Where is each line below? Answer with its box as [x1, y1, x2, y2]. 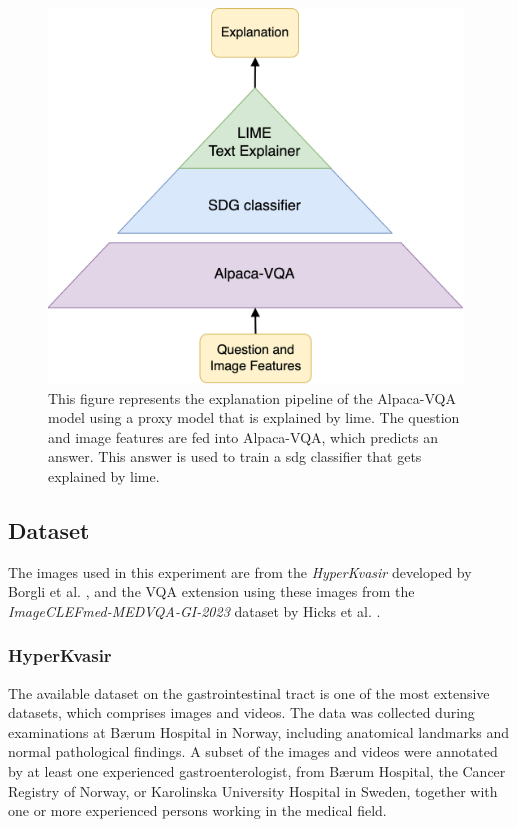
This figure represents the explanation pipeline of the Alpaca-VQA [48, 387, 456, 408]
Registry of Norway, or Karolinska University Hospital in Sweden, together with [8, 780, 498, 801]
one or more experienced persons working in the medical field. [8, 800, 387, 821]
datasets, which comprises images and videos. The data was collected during [8, 702, 475, 723]
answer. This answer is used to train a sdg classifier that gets [48, 446, 422, 467]
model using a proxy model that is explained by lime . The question [48, 407, 460, 428]
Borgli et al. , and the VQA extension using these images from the [8, 581, 415, 602]
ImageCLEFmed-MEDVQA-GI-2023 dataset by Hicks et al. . [8, 600, 381, 621]
